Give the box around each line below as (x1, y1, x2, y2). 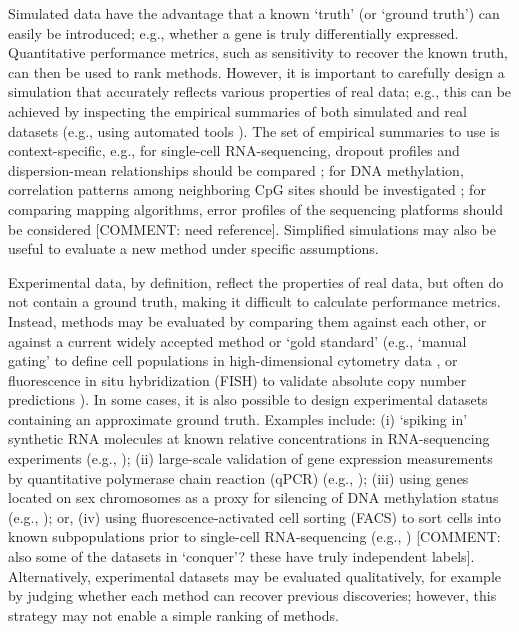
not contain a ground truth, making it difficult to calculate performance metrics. (8, 291, 501, 312)
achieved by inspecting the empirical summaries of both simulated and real (8, 100, 467, 121)
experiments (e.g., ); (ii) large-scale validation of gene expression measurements (8, 448, 493, 469)
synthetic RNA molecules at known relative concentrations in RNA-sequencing (8, 428, 490, 449)
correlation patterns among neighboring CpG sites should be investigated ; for (8, 179, 486, 200)
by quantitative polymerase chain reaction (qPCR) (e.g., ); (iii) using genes (8, 467, 469, 488)
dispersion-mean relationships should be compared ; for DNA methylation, (8, 159, 464, 180)
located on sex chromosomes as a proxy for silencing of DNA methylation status (8, 487, 499, 508)
